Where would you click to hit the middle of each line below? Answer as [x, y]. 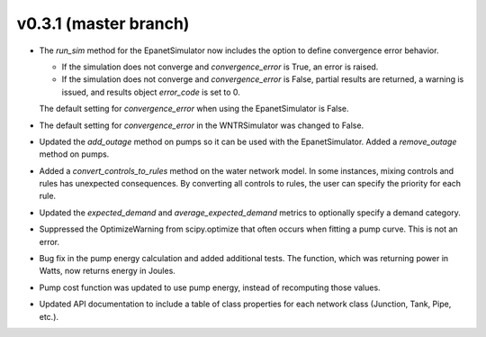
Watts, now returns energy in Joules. [107, 271]
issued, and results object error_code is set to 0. [151, 92]
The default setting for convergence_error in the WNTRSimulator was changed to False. [202, 125]
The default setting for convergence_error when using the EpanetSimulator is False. [194, 109]
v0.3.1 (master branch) [103, 23]
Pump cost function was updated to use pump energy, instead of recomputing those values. [210, 287]
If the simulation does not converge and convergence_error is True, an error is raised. [220, 67]
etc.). [49, 316]
